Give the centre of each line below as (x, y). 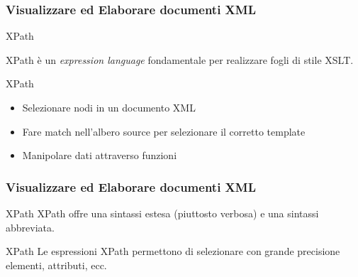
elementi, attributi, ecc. (56, 265)
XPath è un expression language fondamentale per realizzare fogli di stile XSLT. (180, 59)
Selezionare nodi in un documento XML (109, 107)
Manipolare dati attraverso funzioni (100, 155)
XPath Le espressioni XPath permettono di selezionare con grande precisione (173, 251)
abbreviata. (30, 227)
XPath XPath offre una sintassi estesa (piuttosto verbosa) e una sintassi (162, 213)
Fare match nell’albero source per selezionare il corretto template (164, 131)
